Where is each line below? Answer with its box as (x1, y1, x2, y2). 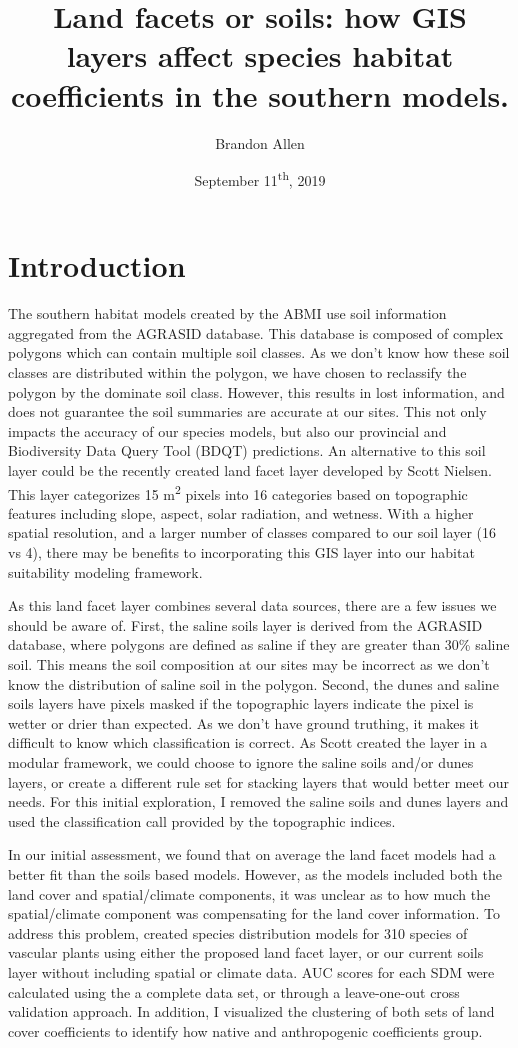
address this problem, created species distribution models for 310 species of (8, 922, 468, 943)
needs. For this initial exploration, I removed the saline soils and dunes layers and (8, 791, 509, 812)
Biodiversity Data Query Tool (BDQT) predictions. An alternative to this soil (8, 440, 486, 461)
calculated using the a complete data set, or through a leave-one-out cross (8, 981, 460, 1002)
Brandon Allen (215, 132, 305, 153)
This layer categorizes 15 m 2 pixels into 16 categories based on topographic (8, 480, 468, 504)
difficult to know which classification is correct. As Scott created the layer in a (8, 732, 488, 753)
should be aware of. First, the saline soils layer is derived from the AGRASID (8, 614, 483, 635)
